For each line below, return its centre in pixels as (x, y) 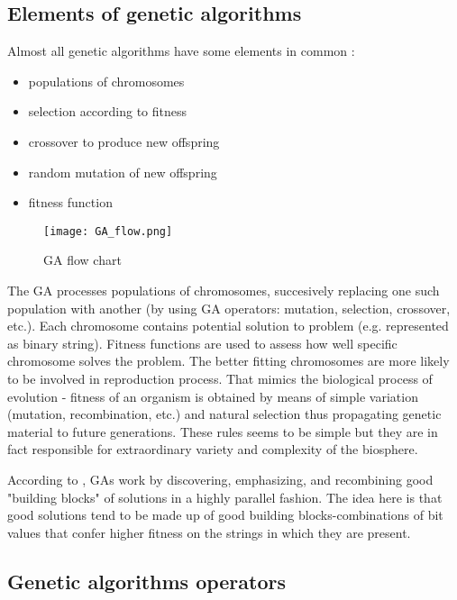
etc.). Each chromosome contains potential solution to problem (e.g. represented (228, 326)
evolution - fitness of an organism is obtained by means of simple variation (213, 396)
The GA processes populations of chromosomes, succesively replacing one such (224, 291)
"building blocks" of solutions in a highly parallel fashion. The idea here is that (225, 497)
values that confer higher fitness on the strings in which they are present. (209, 532)
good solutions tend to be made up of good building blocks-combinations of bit (225, 515)
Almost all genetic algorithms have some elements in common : (181, 51)
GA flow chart (82, 260)
